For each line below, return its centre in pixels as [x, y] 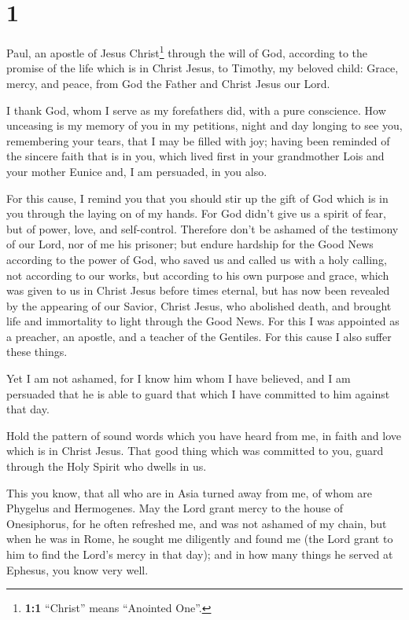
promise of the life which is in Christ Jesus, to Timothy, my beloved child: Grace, [203, 68]
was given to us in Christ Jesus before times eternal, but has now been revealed [198, 290]
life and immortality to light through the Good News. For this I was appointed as [203, 321]
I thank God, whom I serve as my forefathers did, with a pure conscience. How [196, 110]
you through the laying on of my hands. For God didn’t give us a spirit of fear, [196, 213]
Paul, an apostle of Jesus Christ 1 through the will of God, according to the [187, 51]
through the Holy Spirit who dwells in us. [107, 466]
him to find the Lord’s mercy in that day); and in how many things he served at [200, 554]
